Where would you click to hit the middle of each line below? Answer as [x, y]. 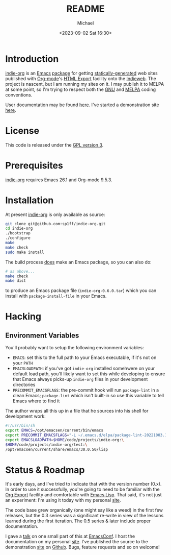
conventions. [19, 94]
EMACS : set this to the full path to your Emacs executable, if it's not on [84, 357]
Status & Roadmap [45, 470]
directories [24, 385]
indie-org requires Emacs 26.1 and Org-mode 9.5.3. [59, 180]
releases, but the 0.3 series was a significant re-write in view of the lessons [84, 516]
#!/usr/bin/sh [20, 426]
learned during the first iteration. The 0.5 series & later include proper [78, 521]
